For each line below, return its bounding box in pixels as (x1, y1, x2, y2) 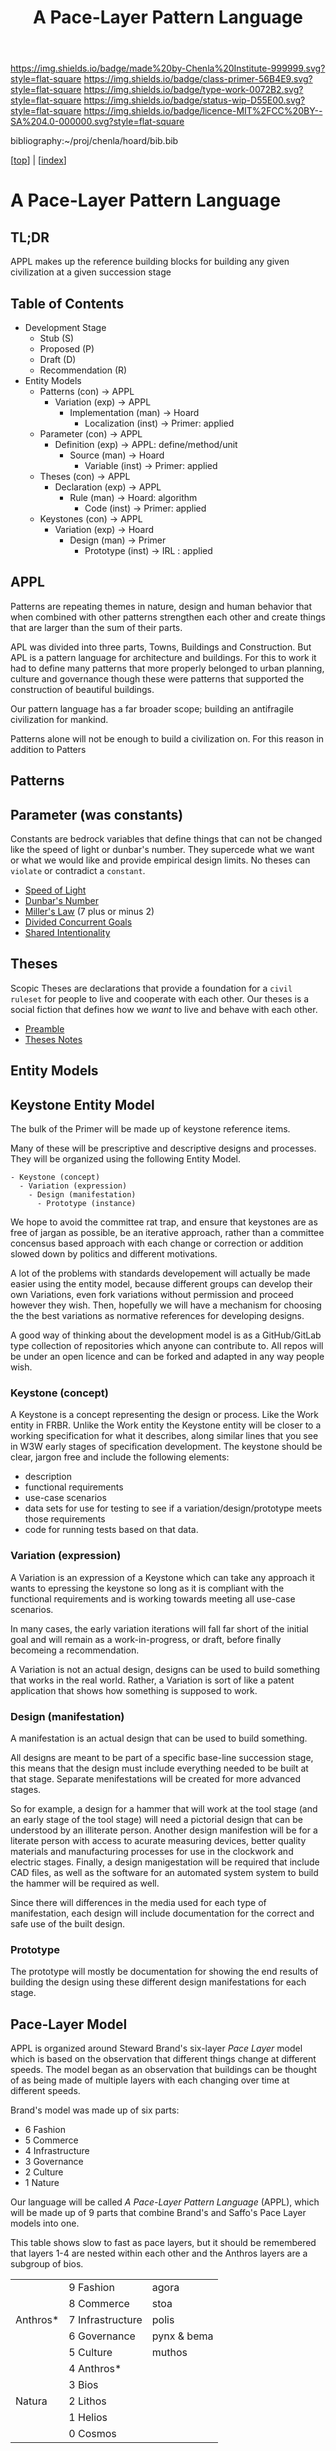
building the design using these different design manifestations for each (10, 1976, 307, 1988)
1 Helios (68, 2411, 108, 2425)
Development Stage (24, 322, 107, 333)
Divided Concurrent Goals (24, 916, 133, 928)
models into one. (10, 2217, 80, 2230)
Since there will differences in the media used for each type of (10, 1896, 267, 1908)
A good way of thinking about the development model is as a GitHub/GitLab (10, 1329, 322, 1341)
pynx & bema (151, 2329, 214, 2343)
